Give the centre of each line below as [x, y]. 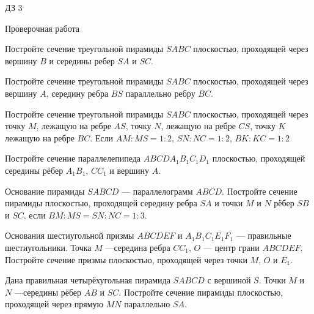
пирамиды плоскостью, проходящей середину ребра [101, 203]
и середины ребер [82, 60]
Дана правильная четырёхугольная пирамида [88, 280]
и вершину [129, 170]
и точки [229, 203]
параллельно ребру [160, 93]
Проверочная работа [42, 28]
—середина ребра [138, 247]
